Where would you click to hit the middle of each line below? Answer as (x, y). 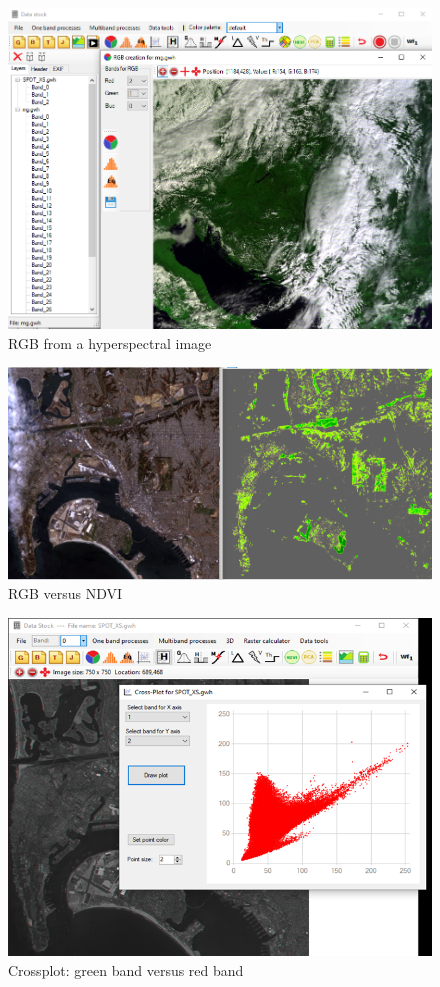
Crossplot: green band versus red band (126, 969)
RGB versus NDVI (65, 593)
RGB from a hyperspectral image (110, 342)
